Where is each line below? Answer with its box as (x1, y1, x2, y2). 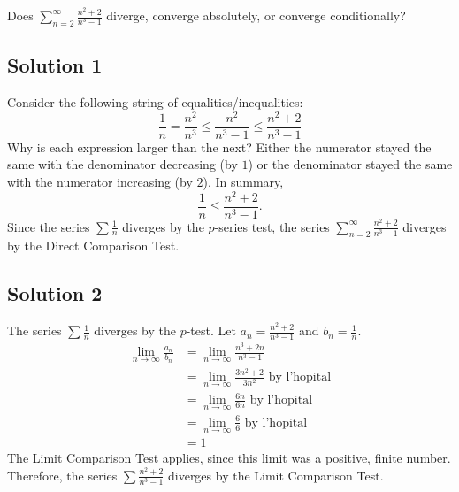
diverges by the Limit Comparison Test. (167, 465, 384, 484)
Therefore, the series (7, 465, 118, 484)
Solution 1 (7, 51, 103, 79)
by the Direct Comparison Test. (7, 236, 180, 255)
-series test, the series (214, 217, 330, 235)
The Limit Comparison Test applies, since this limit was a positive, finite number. (7, 449, 451, 467)
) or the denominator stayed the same (248, 155, 453, 173)
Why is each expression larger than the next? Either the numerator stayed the (7, 137, 432, 156)
